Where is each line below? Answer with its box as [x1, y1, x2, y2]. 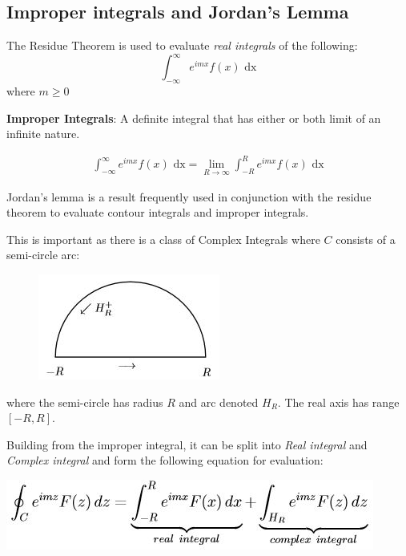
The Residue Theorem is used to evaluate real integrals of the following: [6, 37, 358, 54]
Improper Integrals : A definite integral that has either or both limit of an [6, 109, 381, 126]
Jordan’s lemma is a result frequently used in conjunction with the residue [6, 188, 372, 205]
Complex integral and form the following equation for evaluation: [6, 452, 324, 469]
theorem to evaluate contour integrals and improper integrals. [6, 204, 309, 221]
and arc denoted [179, 393, 259, 410]
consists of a [336, 230, 396, 247]
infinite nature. [6, 125, 80, 142]
